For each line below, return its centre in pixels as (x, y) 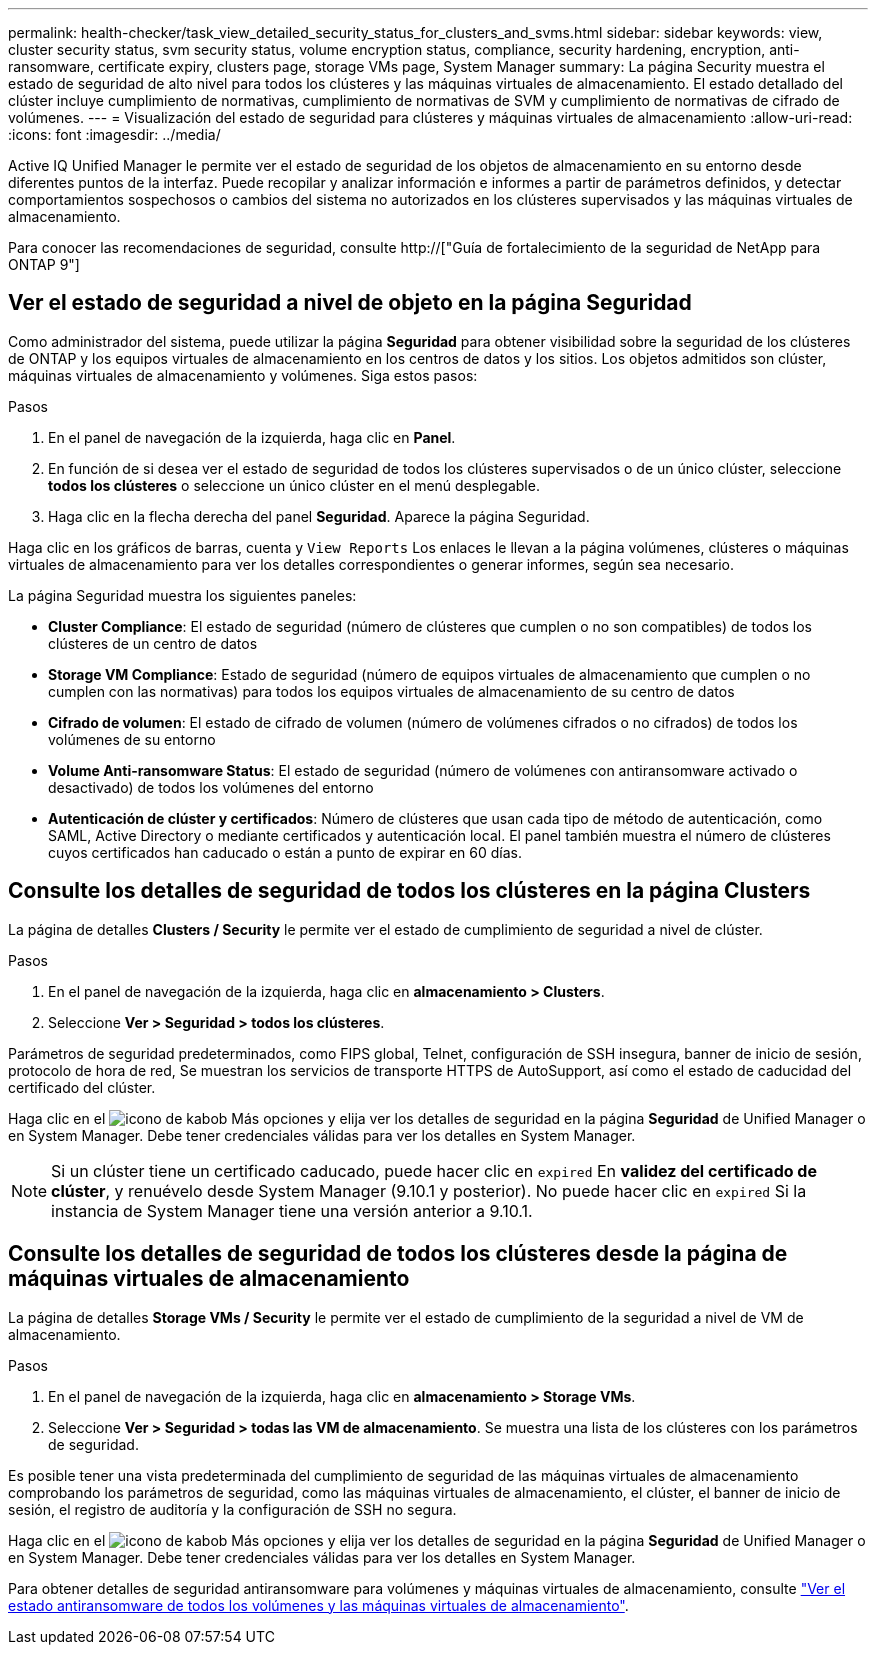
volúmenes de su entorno (132, 739)
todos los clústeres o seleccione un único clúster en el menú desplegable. (294, 485)
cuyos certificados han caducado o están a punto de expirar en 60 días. (285, 852)
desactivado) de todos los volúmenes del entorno (211, 787)
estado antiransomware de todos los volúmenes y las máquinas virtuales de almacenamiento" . (318, 1605)
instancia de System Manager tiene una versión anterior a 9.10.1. (292, 1210)
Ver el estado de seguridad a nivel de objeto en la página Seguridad (350, 303)
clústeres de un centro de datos (153, 643)
